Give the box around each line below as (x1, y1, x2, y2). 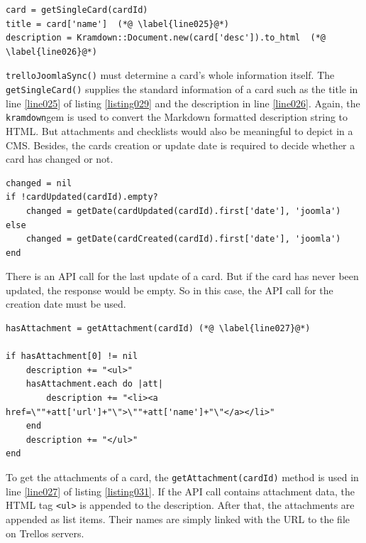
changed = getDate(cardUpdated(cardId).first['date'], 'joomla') (26, 205, 341, 216)
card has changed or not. (6, 151, 113, 166)
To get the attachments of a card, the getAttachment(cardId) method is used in (6, 470, 359, 484)
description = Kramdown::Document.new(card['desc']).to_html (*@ (6, 33, 326, 43)
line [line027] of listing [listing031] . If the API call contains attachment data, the (6, 483, 355, 498)
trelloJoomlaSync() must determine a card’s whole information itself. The (6, 68, 335, 82)
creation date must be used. (6, 296, 126, 311)
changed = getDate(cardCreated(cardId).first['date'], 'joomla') (26, 234, 341, 244)
